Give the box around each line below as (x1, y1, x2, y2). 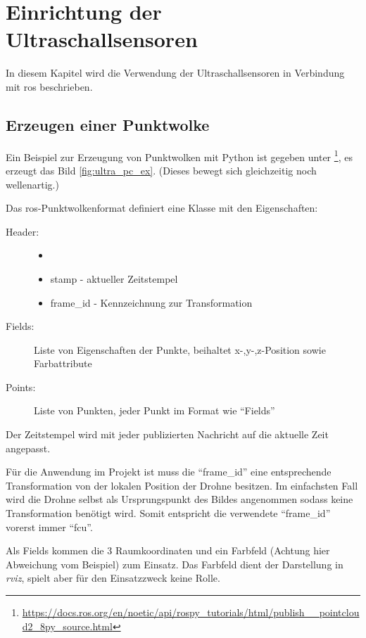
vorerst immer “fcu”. (6, 519, 93, 534)
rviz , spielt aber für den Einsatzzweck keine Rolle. (6, 570, 220, 585)
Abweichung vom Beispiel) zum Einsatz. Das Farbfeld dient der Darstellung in (6, 556, 343, 571)
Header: (6, 224, 39, 238)
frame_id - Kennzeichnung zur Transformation (50, 295, 253, 310)
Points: (6, 379, 36, 394)
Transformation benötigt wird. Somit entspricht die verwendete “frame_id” (6, 506, 331, 521)
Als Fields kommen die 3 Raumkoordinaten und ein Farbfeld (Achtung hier (6, 543, 330, 558)
